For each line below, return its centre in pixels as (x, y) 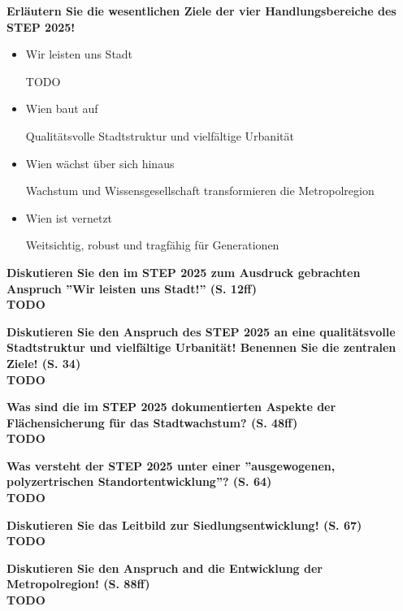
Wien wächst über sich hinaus (100, 163)
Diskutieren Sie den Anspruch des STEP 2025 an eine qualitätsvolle (201, 331)
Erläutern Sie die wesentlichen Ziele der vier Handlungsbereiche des (201, 11)
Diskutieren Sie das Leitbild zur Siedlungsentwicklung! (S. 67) (184, 524)
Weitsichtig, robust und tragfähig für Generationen (152, 245)
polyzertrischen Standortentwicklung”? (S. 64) (139, 481)
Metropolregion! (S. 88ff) (78, 584)
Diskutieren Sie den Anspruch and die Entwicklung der (165, 568)
